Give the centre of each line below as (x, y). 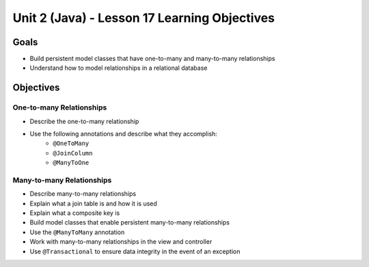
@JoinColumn (73, 153)
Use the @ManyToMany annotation (77, 232)
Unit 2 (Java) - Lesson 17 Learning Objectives (144, 18)
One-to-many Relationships (60, 107)
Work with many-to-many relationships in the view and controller (121, 242)
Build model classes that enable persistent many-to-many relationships (130, 222)
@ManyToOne (71, 163)
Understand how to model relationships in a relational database (119, 68)
